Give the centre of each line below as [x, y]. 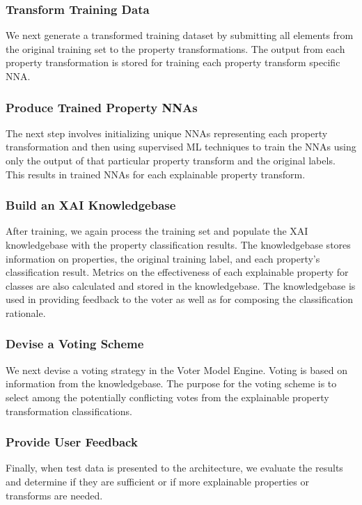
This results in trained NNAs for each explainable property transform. [156, 174]
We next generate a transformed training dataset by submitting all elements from [180, 35]
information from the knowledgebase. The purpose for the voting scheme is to [171, 383]
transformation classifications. [69, 411]
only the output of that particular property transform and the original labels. [171, 160]
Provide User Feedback [72, 442]
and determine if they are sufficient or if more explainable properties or [157, 481]
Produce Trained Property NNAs [102, 107]
